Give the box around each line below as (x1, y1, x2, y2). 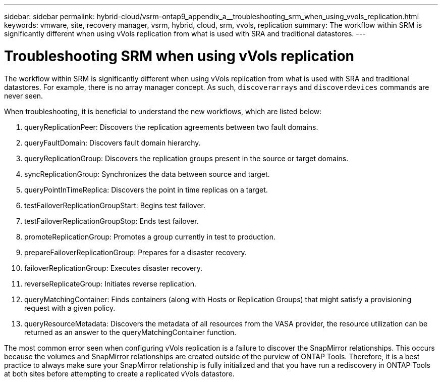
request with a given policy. (24, 303, 116, 312)
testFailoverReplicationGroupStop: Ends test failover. (24, 216, 199, 225)
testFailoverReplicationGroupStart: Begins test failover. (24, 201, 206, 210)
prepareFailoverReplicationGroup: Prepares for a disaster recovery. (24, 248, 247, 257)
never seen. (4, 91, 43, 100)
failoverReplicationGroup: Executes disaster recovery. (24, 263, 203, 272)
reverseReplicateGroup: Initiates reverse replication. (24, 279, 196, 288)
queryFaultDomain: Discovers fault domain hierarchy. (24, 138, 201, 147)
